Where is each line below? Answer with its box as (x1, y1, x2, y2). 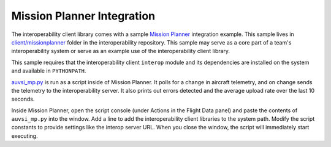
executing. (11, 132, 38, 140)
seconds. (11, 95, 35, 103)
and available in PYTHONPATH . (11, 67, 86, 74)
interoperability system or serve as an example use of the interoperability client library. (11, 48, 230, 55)
